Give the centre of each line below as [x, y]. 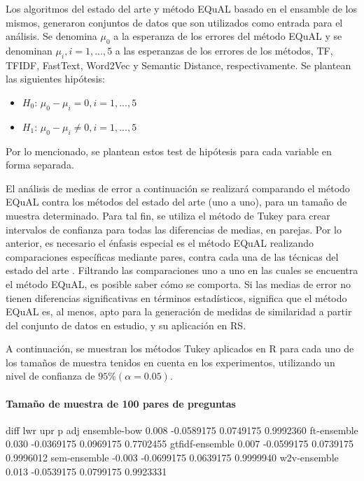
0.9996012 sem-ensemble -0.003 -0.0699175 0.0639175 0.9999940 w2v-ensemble [172, 458]
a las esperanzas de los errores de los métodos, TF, [224, 50]
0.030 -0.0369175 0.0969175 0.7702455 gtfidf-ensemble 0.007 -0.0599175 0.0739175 [180, 444]
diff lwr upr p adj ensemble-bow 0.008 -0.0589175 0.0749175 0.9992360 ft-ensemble [182, 430]
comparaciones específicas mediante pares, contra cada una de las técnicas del [172, 256]
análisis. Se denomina [51, 36]
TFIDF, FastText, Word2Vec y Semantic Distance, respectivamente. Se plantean [178, 65]
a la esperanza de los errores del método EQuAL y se [228, 36]
